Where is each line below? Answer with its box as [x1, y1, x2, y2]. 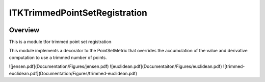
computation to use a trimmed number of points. [9, 54, 107, 61]
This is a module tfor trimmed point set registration [9, 39, 111, 45]
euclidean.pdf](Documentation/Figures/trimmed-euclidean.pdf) [9, 70, 137, 76]
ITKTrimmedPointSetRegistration [9, 7, 147, 18]
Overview [9, 26, 40, 34]
